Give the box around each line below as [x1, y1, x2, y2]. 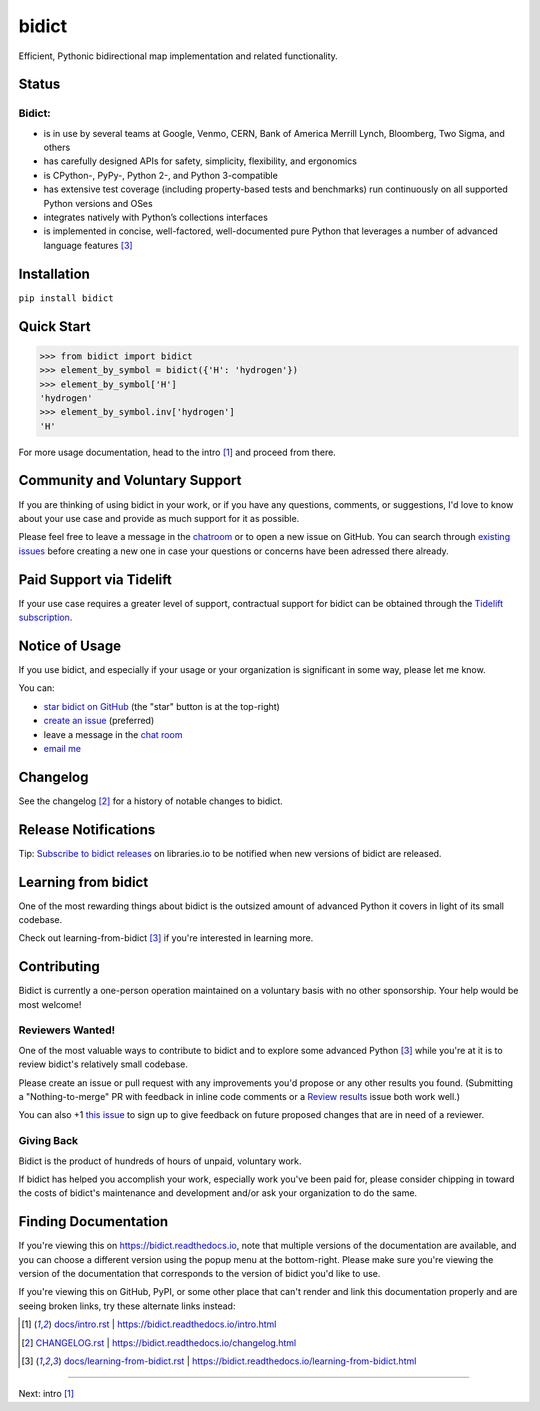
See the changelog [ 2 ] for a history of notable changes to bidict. [18, 795, 284, 807]
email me [43, 742, 82, 754]
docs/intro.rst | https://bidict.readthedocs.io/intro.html [53, 1318, 277, 1330]
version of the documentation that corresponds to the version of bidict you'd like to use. [18, 1268, 381, 1280]
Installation [18, 265, 90, 282]
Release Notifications [18, 821, 156, 838]
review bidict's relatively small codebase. [18, 1058, 189, 1070]
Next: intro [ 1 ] [18, 1388, 75, 1400]
